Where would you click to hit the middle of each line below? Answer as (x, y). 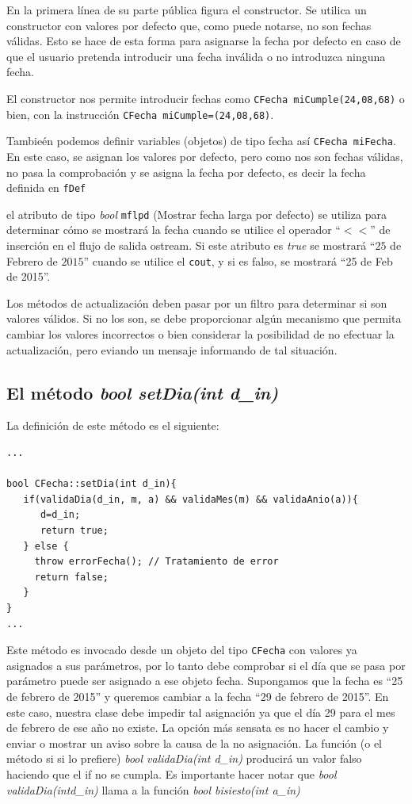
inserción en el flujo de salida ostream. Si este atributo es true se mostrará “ (191, 245)
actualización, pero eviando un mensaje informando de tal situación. (172, 349)
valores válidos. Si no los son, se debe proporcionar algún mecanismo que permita (204, 318)
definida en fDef (46, 188)
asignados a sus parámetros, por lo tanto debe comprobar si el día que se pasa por (206, 665)
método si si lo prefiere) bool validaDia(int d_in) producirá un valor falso (184, 758)
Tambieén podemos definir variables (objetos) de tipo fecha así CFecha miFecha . (201, 141)
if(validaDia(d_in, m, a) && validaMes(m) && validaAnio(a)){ (191, 499)
